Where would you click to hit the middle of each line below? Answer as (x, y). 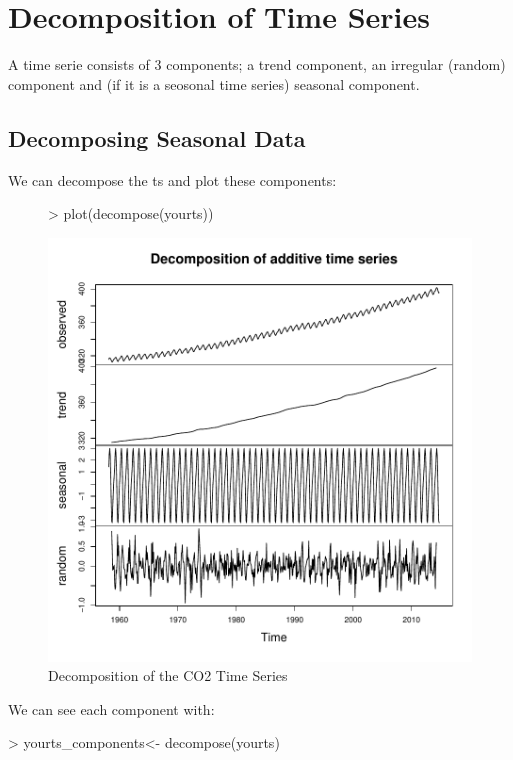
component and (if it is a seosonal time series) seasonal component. (214, 83)
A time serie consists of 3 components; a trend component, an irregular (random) (257, 64)
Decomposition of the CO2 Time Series (168, 675)
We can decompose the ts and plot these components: (172, 179)
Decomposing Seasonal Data (157, 137)
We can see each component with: (111, 708)
